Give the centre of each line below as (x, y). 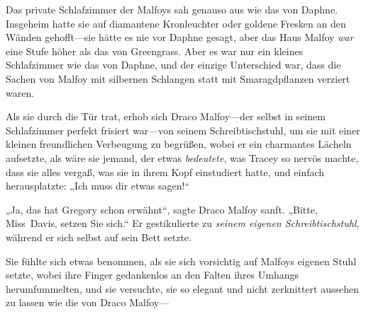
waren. (20, 92)
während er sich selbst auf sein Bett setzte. (99, 237)
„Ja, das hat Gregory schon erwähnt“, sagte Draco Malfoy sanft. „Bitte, (162, 209)
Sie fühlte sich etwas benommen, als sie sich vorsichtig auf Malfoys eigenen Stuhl (181, 261)
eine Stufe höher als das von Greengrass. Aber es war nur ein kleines (155, 51)
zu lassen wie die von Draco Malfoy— (88, 302)
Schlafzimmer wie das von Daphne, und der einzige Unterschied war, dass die (173, 65)
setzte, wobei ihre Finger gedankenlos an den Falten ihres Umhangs (152, 275)
